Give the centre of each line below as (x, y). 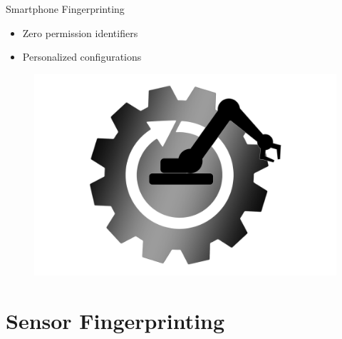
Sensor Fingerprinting (115, 320)
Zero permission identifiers (80, 32)
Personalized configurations (82, 57)
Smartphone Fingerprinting (65, 9)
